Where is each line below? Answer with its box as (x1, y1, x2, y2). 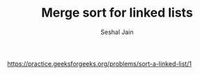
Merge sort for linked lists (41, 5, 193, 21)
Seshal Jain (100, 28, 134, 36)
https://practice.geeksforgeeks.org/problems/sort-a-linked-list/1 (7, 59, 192, 67)
